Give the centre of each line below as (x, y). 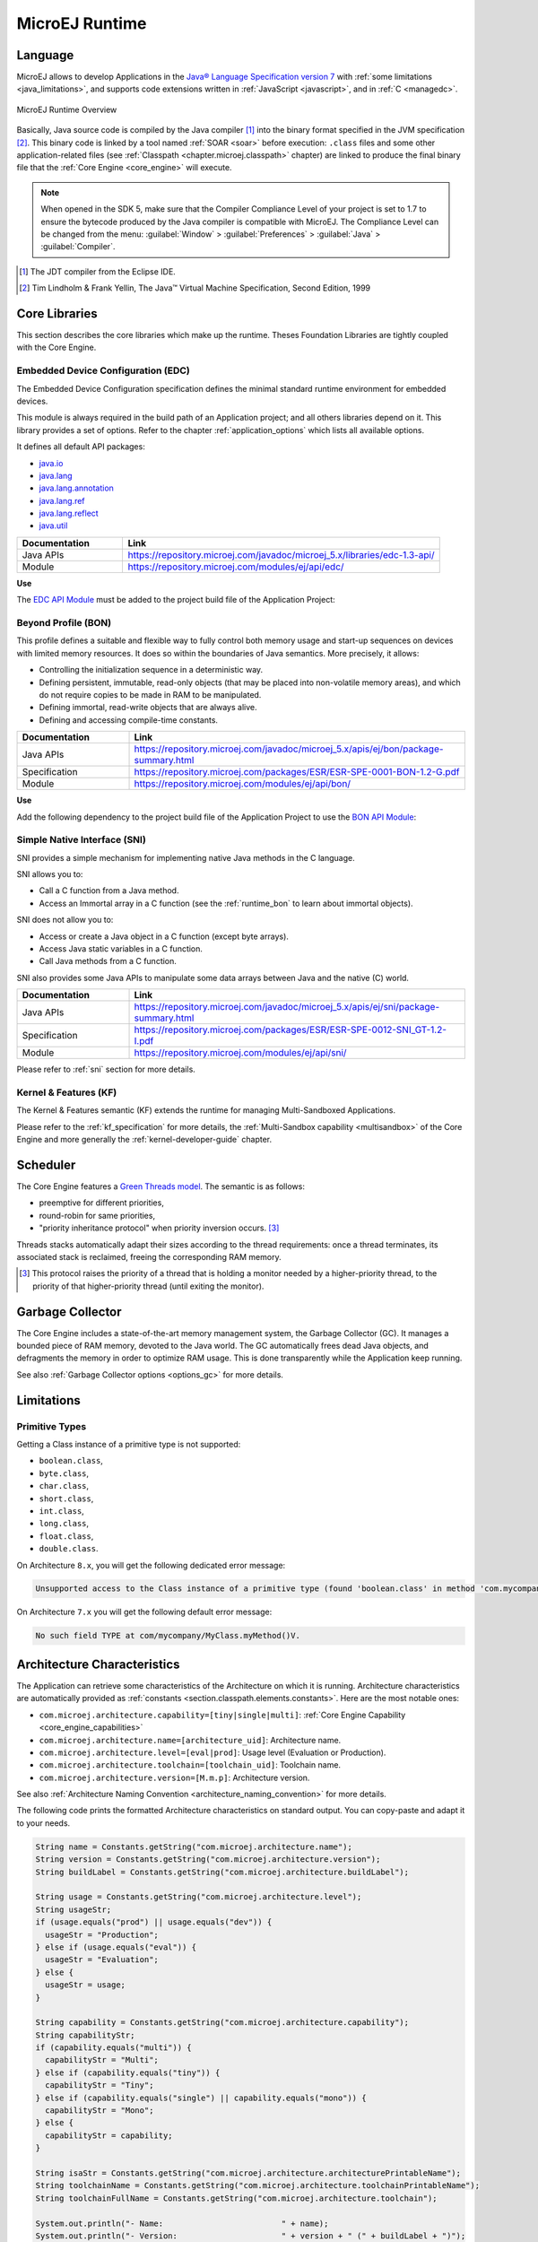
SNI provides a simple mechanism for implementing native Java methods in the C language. (186, 857)
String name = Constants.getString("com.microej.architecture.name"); (194, 1847)
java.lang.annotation (76, 488)
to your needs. (43, 1823)
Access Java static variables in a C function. (121, 949)
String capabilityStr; (85, 2035)
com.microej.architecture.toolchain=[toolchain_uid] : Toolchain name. (190, 1765)
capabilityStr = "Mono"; (100, 2111)
